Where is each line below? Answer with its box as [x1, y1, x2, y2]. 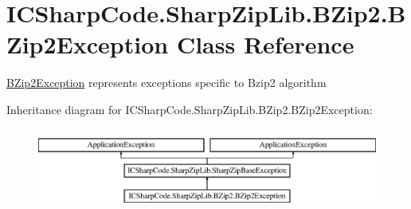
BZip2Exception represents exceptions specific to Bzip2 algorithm [6, 74, 327, 91]
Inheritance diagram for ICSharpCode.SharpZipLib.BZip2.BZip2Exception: [6, 101, 373, 117]
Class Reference [176, 28, 354, 61]
